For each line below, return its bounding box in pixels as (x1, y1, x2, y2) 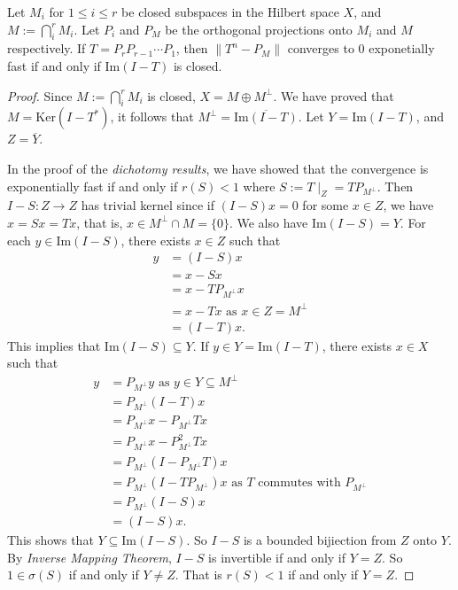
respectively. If (7, 39, 86, 58)
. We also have (229, 213, 308, 231)
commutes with (258, 477, 341, 490)
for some (302, 196, 349, 214)
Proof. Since (7, 86, 73, 105)
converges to (287, 39, 354, 58)
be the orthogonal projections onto (165, 19, 353, 38)
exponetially (369, 39, 435, 58)
